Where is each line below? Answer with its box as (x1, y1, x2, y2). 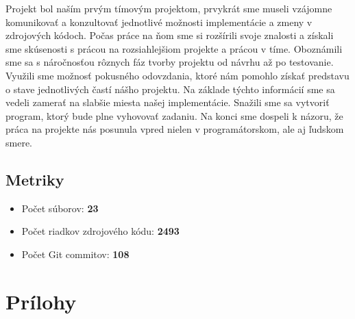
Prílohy (5, 287, 77, 315)
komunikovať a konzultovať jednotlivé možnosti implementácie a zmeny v (5, 14, 313, 29)
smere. (5, 135, 32, 149)
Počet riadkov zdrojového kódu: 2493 (21, 224, 180, 238)
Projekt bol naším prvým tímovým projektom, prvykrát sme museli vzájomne (5, 1, 332, 15)
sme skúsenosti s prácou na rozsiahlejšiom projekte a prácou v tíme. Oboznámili (5, 41, 343, 55)
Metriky (5, 168, 64, 190)
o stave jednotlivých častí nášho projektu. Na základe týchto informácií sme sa (5, 81, 335, 96)
